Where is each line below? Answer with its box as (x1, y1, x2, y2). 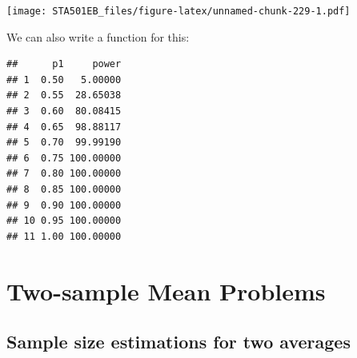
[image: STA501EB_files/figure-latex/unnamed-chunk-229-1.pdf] (6, 6, 351, 17)
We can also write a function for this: (6, 28, 190, 45)
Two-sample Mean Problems (6, 274, 326, 307)
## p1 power (6, 58, 122, 70)
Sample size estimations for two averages (6, 329, 351, 354)
